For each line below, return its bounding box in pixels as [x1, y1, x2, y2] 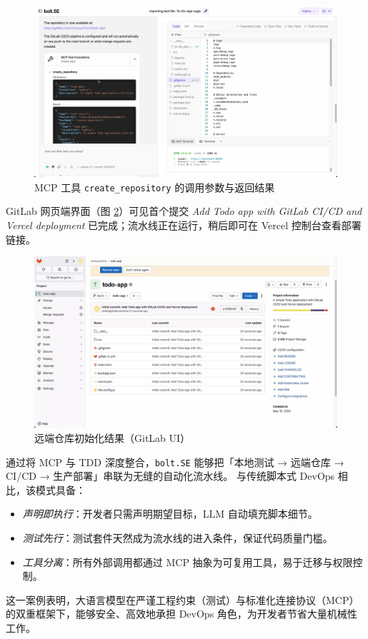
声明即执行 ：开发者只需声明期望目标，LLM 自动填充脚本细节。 [22, 506, 318, 521]
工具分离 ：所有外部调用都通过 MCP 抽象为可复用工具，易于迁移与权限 [22, 554, 353, 569]
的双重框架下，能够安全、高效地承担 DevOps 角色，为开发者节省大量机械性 [6, 606, 357, 621]
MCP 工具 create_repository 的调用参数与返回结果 [34, 179, 275, 194]
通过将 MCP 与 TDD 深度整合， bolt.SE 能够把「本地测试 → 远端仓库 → [6, 454, 344, 469]
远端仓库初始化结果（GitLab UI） [34, 430, 191, 445]
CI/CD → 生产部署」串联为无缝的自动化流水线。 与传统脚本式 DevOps [6, 468, 335, 483]
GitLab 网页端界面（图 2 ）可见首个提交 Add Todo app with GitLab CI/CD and [6, 203, 362, 218]
